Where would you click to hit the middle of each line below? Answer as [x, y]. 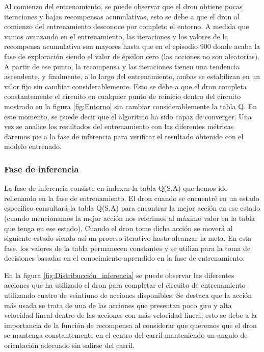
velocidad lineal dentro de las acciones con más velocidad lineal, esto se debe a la [130, 315]
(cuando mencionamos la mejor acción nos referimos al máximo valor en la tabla [129, 218]
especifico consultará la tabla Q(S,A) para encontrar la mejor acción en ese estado [132, 208]
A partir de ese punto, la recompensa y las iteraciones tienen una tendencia [122, 66]
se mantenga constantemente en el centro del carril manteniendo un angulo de [126, 335]
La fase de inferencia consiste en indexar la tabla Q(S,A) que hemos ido [116, 188]
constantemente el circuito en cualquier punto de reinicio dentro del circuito [123, 96]
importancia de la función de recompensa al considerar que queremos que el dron [130, 325]
